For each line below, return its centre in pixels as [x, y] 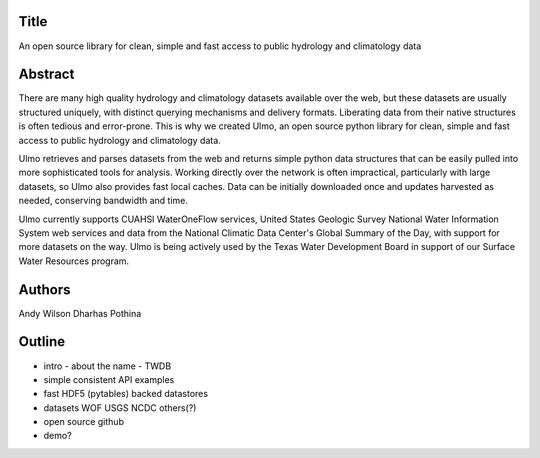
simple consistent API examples [109, 379]
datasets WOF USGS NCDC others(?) [120, 407]
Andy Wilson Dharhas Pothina [80, 313]
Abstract [46, 74]
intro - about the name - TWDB [107, 366]
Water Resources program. [74, 261]
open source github [84, 422]
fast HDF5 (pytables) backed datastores [126, 394]
